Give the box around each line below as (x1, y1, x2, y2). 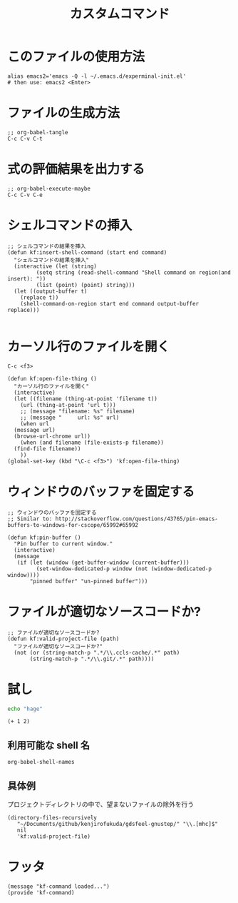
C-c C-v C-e (7, 191, 43, 198)
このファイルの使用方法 (7, 49, 145, 65)
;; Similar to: (7, 515, 53, 523)
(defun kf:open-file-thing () (7, 375, 98, 382)
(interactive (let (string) (14, 263, 98, 270)
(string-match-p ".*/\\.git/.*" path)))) (29, 655, 155, 662)
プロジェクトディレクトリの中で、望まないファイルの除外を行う (7, 800, 195, 808)
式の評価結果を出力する (7, 161, 145, 178)
